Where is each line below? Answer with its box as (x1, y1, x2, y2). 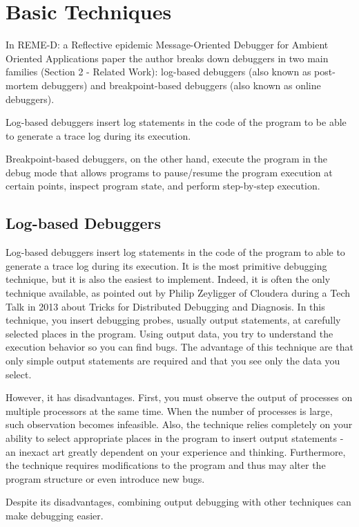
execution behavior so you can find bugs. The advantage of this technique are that (6, 340, 353, 354)
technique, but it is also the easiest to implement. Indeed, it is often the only (6, 272, 331, 286)
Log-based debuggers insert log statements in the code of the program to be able (6, 115, 347, 129)
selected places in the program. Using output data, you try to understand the (6, 326, 333, 340)
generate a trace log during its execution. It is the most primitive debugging (6, 258, 327, 272)
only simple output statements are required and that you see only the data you (6, 353, 340, 368)
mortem (6, 77, 39, 92)
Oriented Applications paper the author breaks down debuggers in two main (6, 50, 329, 65)
